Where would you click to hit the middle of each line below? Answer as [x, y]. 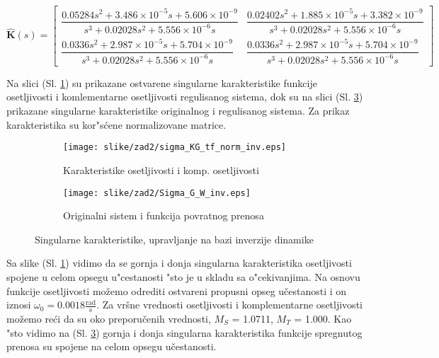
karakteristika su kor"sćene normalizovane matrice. [116, 124]
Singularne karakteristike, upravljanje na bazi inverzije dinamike [174, 239]
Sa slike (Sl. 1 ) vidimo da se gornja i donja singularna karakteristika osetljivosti [179, 263]
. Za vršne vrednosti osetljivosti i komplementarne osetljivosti [229, 305]
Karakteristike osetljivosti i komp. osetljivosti [161, 169]
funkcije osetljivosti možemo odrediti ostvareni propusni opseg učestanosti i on [177, 290]
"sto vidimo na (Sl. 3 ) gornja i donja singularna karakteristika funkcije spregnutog [184, 332]
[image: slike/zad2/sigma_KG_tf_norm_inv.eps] [175, 148]
